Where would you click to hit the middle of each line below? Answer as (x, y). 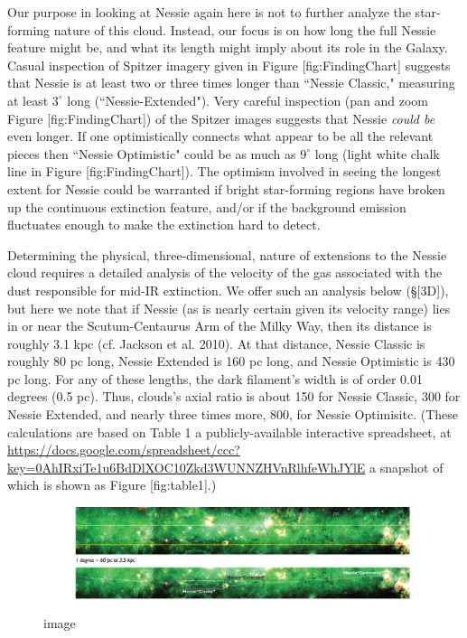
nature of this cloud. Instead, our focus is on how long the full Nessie (245, 29)
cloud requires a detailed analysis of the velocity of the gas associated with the (225, 272)
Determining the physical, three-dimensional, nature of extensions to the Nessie (227, 254)
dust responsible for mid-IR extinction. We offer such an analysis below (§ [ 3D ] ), (228, 290)
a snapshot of (406, 467)
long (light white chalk (377, 153)
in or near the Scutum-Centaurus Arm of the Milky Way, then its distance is (219, 326)
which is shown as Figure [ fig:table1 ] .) (112, 485)
